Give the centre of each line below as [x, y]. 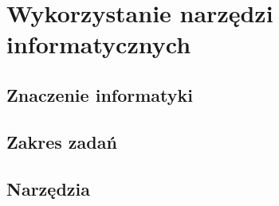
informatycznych [99, 44]
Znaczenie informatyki [100, 94]
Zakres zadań [62, 141]
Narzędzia [48, 188]
